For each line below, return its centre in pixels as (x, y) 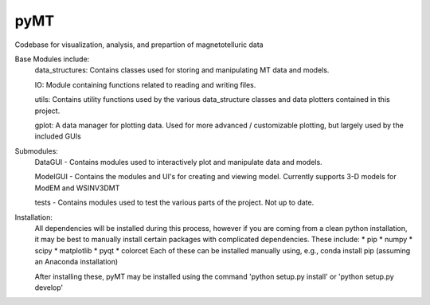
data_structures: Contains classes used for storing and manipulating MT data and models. (182, 70)
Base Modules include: (52, 59)
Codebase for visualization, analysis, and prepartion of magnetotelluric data (139, 45)
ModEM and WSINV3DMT (77, 188)
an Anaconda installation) (76, 262)
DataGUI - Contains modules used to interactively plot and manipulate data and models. (178, 162)
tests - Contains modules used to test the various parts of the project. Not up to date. (174, 202)
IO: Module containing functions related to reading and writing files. (145, 84)
